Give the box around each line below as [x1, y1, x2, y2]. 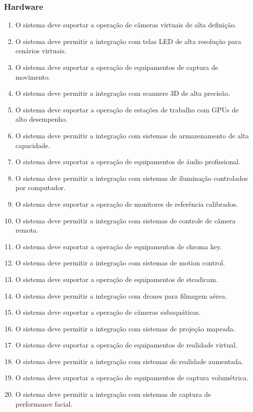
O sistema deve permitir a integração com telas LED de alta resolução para [15, 36, 241, 46]
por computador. [15, 182, 66, 193]
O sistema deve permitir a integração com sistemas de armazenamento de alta [15, 130, 249, 140]
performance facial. [15, 398, 73, 409]
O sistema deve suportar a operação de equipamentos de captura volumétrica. [15, 372, 249, 383]
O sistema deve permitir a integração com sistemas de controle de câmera [15, 215, 236, 225]
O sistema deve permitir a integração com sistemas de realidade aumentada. [15, 356, 243, 366]
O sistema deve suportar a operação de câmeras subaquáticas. [15, 307, 201, 317]
